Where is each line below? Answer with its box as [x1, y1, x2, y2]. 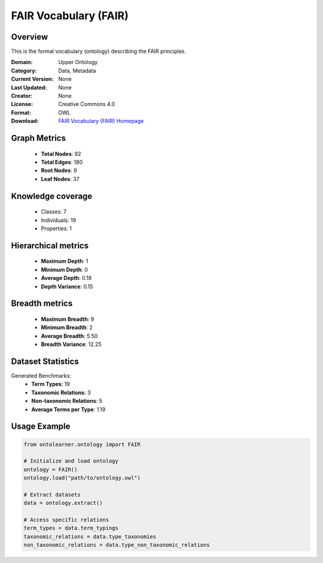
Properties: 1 [41, 225, 72, 232]
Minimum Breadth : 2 [41, 324, 93, 331]
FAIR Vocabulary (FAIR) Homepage [58, 118, 144, 125]
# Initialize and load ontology [23, 457, 119, 465]
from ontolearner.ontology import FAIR [23, 441, 141, 448]
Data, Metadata [58, 67, 96, 74]
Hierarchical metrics [11, 240, 89, 251]
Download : [11, 118, 39, 125]
